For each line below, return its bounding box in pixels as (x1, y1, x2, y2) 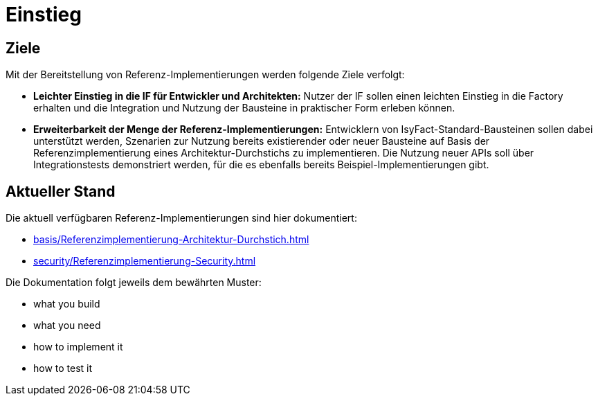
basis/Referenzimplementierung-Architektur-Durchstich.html (33, 233, 309, 246)
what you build (33, 298, 100, 310)
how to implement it (33, 341, 123, 353)
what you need (33, 319, 101, 332)
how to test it (33, 362, 93, 375)
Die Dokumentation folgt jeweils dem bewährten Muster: (6, 276, 262, 289)
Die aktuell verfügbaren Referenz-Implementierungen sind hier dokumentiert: (6, 212, 357, 224)
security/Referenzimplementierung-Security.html (33, 255, 256, 267)
